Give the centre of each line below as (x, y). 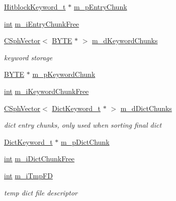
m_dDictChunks (146, 108)
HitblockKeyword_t (35, 7)
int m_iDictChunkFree (39, 159)
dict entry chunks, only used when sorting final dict (83, 125)
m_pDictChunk (85, 141)
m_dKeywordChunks (125, 40)
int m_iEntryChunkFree (42, 23)
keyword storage (28, 57)
